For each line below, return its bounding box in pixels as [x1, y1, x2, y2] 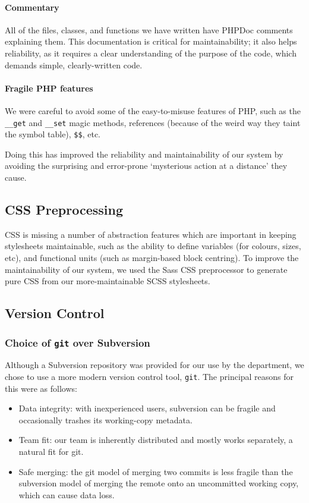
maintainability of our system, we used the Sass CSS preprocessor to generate [5, 263, 288, 275]
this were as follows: [5, 382, 77, 394]
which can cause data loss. [18, 488, 115, 501]
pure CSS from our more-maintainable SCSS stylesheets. [5, 275, 210, 287]
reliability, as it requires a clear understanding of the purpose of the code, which [5, 46, 297, 59]
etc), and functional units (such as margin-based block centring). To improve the [5, 251, 299, 264]
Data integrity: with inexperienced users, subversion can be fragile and [18, 402, 276, 414]
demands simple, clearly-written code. [5, 58, 143, 71]
